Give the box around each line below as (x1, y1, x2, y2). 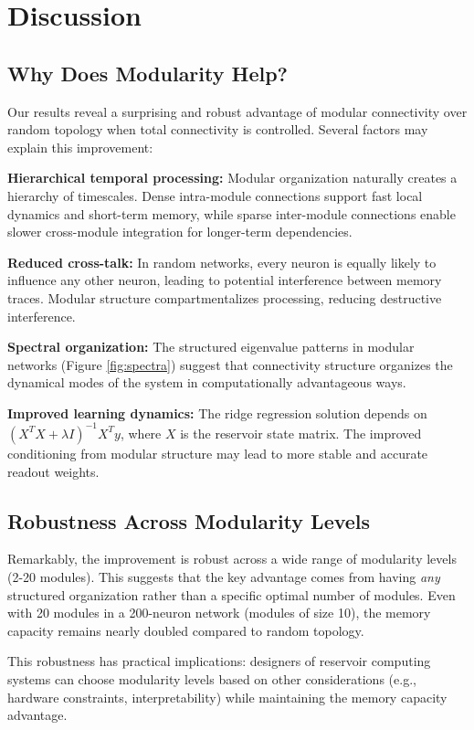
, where (120, 423, 162, 442)
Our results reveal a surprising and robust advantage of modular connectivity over (7, 101, 468, 121)
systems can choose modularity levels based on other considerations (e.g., (7, 669, 416, 688)
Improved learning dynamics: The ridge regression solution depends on (7, 403, 427, 422)
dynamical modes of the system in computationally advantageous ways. (7, 373, 406, 392)
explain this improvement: (7, 137, 153, 156)
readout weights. (7, 461, 100, 481)
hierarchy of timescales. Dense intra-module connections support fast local (7, 185, 423, 205)
